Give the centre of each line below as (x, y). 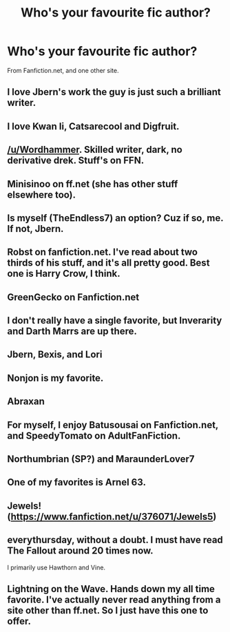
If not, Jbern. (35, 229)
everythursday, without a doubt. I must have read (115, 540)
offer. (19, 621)
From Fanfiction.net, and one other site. (63, 70)
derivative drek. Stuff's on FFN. (76, 161)
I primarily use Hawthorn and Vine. (56, 567)
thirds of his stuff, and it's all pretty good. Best (108, 263)
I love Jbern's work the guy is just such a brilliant (114, 92)
